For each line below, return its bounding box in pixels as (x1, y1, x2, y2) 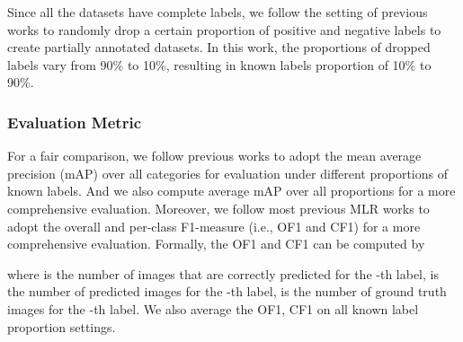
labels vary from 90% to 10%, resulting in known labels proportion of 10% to (7, 55, 432, 74)
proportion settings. (7, 317, 116, 336)
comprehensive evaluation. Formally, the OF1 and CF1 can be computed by (7, 234, 425, 253)
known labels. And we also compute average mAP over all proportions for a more (7, 181, 456, 200)
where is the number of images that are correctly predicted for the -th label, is (7, 264, 439, 283)
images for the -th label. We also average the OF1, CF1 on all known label (7, 299, 419, 318)
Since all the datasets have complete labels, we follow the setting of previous (7, 3, 428, 21)
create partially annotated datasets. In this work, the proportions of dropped (7, 38, 431, 57)
